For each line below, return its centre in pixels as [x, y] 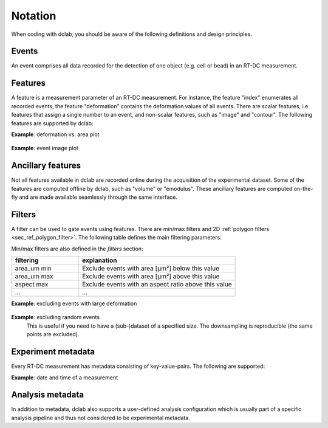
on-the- [303, 188]
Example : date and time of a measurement [65, 378]
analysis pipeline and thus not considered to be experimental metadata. [101, 418]
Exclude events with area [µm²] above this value [151, 277]
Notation [34, 16]
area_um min [33, 269]
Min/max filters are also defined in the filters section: [77, 249]
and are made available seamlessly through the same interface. [98, 197]
